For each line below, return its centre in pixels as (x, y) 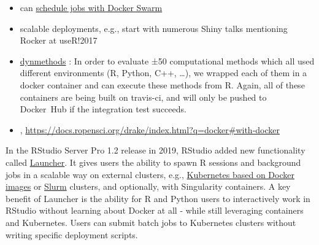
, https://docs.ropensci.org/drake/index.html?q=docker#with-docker (150, 129)
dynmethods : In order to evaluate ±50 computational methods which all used (167, 60)
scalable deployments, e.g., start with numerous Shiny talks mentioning (154, 28)
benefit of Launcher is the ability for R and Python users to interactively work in (158, 198)
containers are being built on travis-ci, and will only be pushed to (143, 97)
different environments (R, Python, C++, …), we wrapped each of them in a (163, 73)
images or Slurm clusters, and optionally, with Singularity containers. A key (148, 186)
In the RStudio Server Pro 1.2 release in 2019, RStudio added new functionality (156, 150)
